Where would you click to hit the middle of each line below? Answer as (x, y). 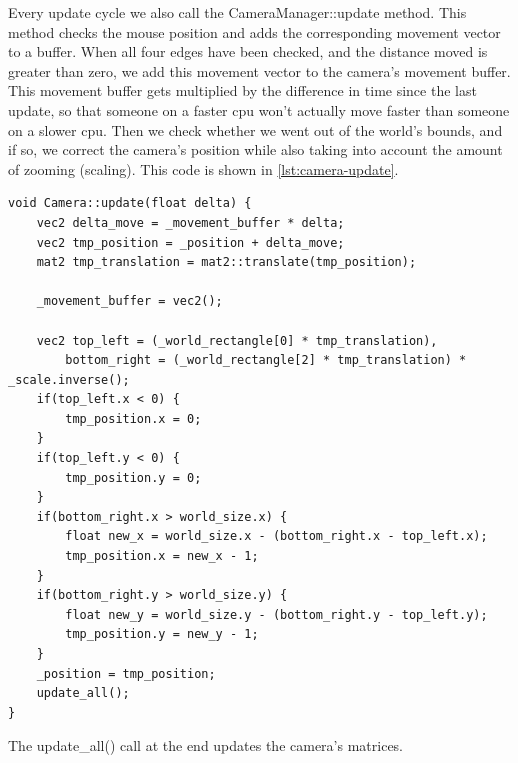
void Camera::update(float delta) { (130, 203)
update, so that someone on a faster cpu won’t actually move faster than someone (259, 109)
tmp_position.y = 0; (133, 477)
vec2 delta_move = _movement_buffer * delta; (190, 222)
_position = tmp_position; (126, 673)
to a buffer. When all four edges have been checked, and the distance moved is (248, 51)
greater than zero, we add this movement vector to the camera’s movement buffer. (259, 70)
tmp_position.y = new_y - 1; (162, 634)
